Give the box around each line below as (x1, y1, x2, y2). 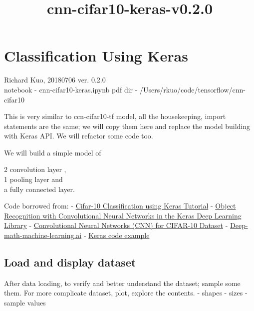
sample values (4, 297, 46, 308)
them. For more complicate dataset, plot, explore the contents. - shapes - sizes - (4, 287, 248, 298)
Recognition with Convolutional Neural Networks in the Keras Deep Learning (4, 210, 242, 220)
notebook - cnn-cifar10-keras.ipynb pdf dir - (4, 84, 138, 94)
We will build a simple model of (4, 147, 101, 157)
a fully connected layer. (4, 183, 75, 194)
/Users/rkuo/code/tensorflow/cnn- (140, 84, 246, 94)
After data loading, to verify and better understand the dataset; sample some (4, 277, 241, 288)
